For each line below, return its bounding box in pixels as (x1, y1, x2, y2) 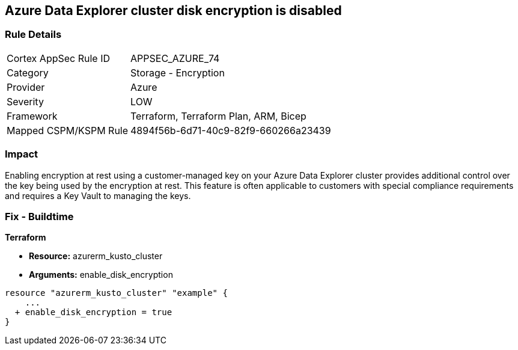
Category (7, 66, 49, 79)
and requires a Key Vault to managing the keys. (5, 190, 191, 201)
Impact (5, 148, 38, 161)
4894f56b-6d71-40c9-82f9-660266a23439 (130, 124, 331, 137)
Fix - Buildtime (5, 210, 74, 223)
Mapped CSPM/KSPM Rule (7, 124, 129, 137)
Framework (7, 109, 58, 122)
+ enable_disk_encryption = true (14, 307, 172, 318)
